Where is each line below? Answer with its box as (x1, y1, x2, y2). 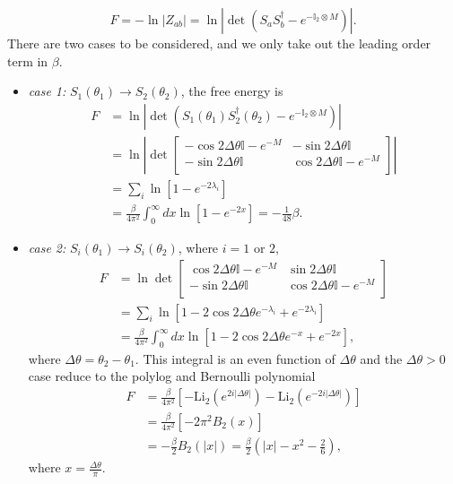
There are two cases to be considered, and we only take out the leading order (7, 34, 431, 52)
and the (360, 349, 403, 367)
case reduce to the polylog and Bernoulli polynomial (28, 367, 316, 385)
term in (7, 51, 48, 70)
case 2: (28, 238, 66, 257)
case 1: (28, 82, 66, 100)
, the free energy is (180, 82, 283, 100)
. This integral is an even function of (135, 349, 335, 367)
